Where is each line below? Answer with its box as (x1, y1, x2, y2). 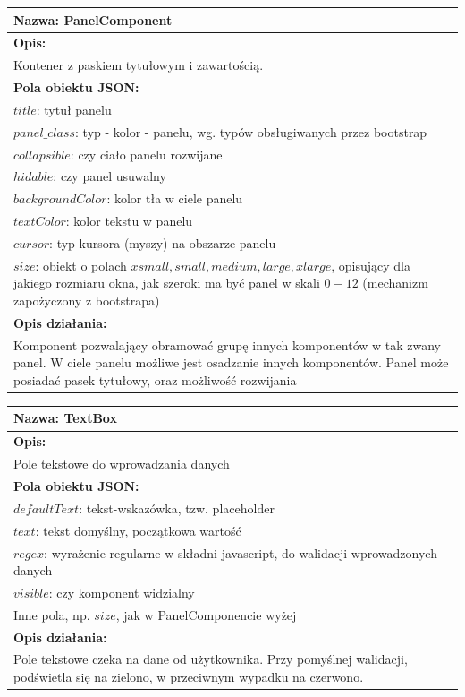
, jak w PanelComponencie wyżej (115, 605, 297, 624)
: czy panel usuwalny (53, 167, 166, 185)
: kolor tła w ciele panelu (106, 189, 243, 208)
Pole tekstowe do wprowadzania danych (13, 454, 230, 473)
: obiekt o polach (35, 255, 127, 274)
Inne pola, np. (13, 605, 90, 624)
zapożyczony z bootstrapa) (13, 290, 160, 309)
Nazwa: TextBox (13, 409, 117, 427)
